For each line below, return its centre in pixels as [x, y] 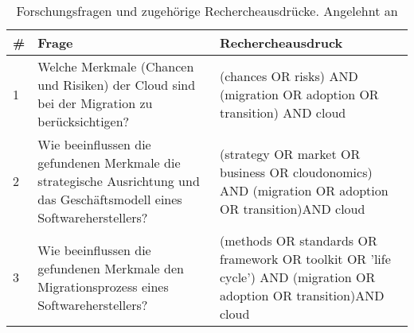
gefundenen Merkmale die [109, 163]
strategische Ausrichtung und [119, 181]
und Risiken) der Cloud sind [117, 85]
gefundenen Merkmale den [111, 268]
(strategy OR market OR [290, 153]
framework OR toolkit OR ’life [305, 259]
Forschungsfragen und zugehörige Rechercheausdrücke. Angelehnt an [207, 11]
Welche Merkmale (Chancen [116, 66]
